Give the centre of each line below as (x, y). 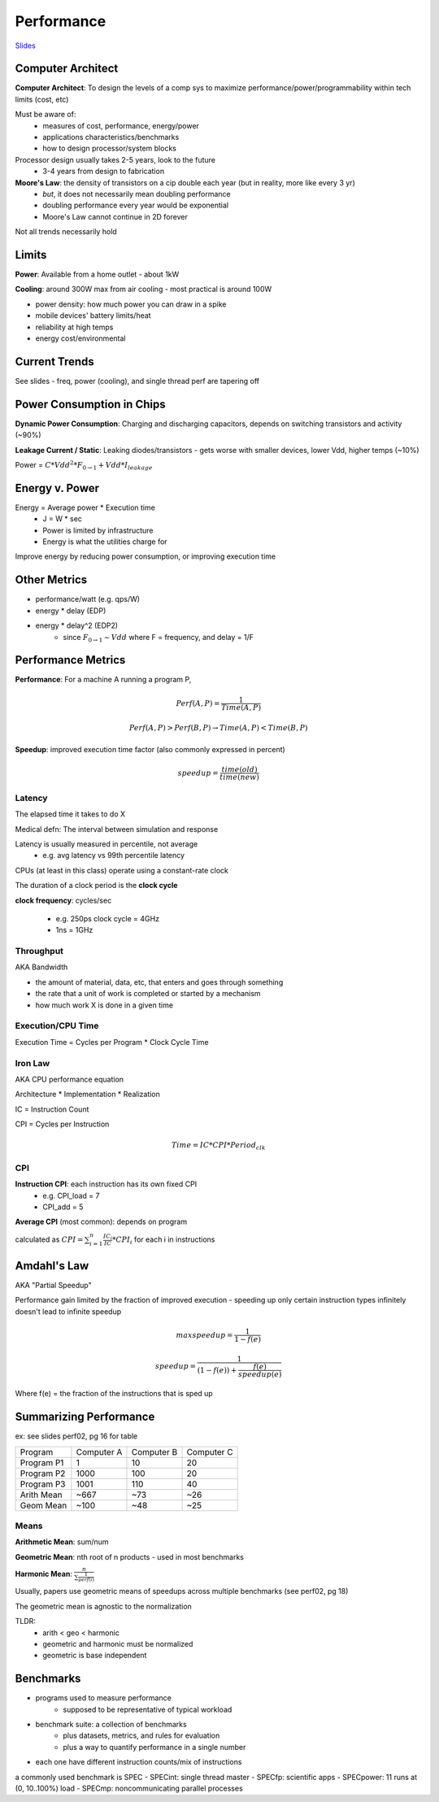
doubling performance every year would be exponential (136, 205)
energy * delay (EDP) (71, 611)
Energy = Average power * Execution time (85, 507)
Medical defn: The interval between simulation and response (117, 829)
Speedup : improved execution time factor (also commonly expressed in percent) (150, 749)
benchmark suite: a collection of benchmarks (111, 1724)
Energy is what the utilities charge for (105, 542)
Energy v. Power (57, 488)
